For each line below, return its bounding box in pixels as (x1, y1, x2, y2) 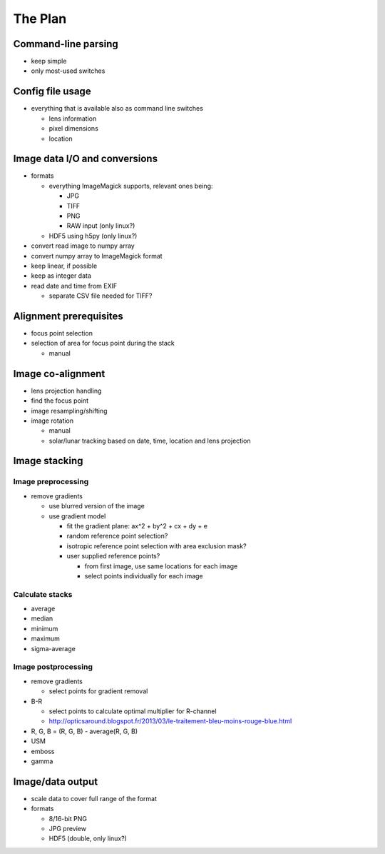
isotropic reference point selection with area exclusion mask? (66, 541, 247, 550)
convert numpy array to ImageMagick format (31, 251, 163, 260)
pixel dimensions (48, 124, 99, 133)
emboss (31, 747, 55, 755)
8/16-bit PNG (48, 814, 87, 823)
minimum (31, 624, 58, 633)
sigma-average (31, 644, 76, 653)
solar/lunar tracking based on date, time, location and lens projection (48, 436, 251, 445)
